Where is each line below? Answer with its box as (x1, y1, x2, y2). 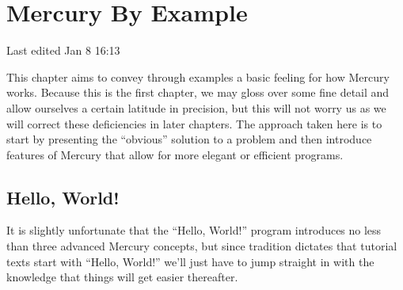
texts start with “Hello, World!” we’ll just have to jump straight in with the (6, 253, 374, 269)
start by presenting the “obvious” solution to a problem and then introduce (6, 131, 372, 147)
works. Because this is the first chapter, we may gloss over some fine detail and (6, 84, 390, 101)
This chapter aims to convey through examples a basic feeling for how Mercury (6, 68, 390, 85)
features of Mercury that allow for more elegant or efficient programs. (6, 146, 344, 162)
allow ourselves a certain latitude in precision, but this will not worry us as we (6, 99, 386, 116)
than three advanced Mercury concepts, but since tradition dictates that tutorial (6, 238, 397, 254)
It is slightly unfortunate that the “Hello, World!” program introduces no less (6, 222, 382, 238)
